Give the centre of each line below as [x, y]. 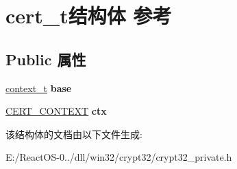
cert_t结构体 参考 [89, 15]
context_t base [39, 88]
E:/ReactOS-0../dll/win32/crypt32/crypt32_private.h [119, 157]
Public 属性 [46, 59]
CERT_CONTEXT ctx [56, 111]
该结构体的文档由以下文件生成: [74, 134]
